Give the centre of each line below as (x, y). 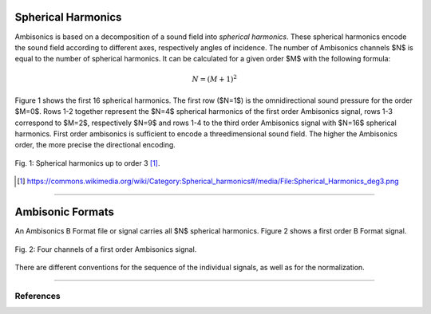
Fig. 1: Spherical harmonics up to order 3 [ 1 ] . (87, 163)
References (38, 296)
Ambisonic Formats (65, 212)
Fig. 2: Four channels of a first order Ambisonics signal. (106, 249)
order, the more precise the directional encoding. (95, 145)
